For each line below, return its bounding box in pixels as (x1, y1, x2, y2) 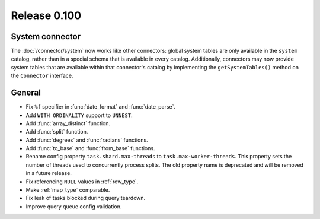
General (11, 88, 41, 98)
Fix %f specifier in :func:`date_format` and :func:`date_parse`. (25, 103, 176, 110)
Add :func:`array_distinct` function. (25, 119, 111, 127)
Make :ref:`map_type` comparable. (25, 186, 110, 193)
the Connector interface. (11, 72, 73, 80)
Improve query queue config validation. (25, 202, 122, 210)
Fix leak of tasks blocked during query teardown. (25, 195, 146, 202)
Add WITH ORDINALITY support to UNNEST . (25, 112, 133, 119)
